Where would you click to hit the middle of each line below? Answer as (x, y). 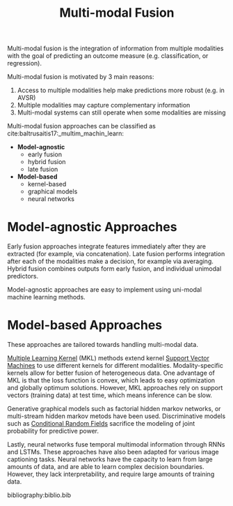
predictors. (23, 276)
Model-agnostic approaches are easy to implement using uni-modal (105, 290)
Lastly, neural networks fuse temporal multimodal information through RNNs (116, 445)
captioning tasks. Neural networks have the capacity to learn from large (110, 459)
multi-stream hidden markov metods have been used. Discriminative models (116, 416)
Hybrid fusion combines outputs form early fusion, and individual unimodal (114, 269)
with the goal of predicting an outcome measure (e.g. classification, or (108, 56)
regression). (24, 64)
